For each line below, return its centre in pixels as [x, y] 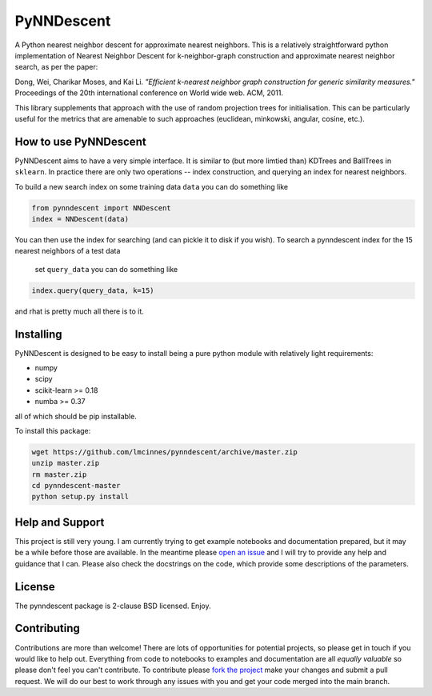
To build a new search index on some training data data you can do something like [151, 186]
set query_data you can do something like [106, 269]
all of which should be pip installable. [76, 416]
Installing [39, 334]
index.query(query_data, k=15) [93, 290]
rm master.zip [59, 474]
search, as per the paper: [56, 67]
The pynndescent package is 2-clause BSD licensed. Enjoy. [113, 606]
